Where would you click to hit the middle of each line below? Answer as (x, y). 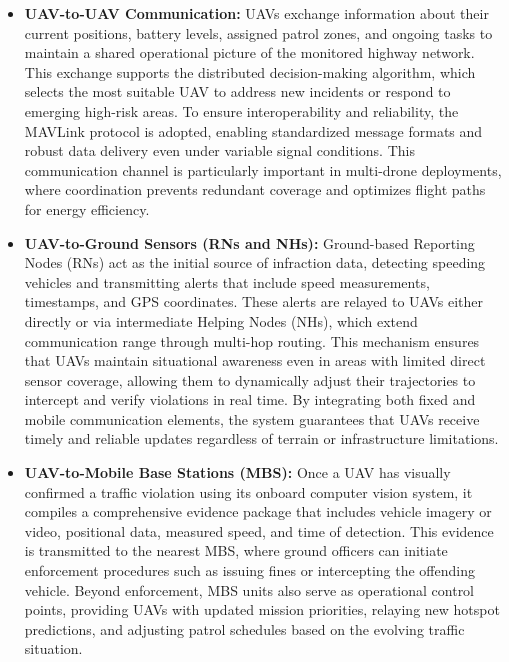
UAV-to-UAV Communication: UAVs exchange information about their (256, 13)
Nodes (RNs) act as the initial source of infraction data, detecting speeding (255, 262)
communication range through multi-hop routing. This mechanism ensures (252, 340)
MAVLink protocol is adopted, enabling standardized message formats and (253, 130)
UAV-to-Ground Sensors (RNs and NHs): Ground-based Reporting (249, 242)
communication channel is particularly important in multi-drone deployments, (263, 169)
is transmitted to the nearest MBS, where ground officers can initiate (236, 550)
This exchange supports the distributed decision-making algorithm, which (250, 71)
